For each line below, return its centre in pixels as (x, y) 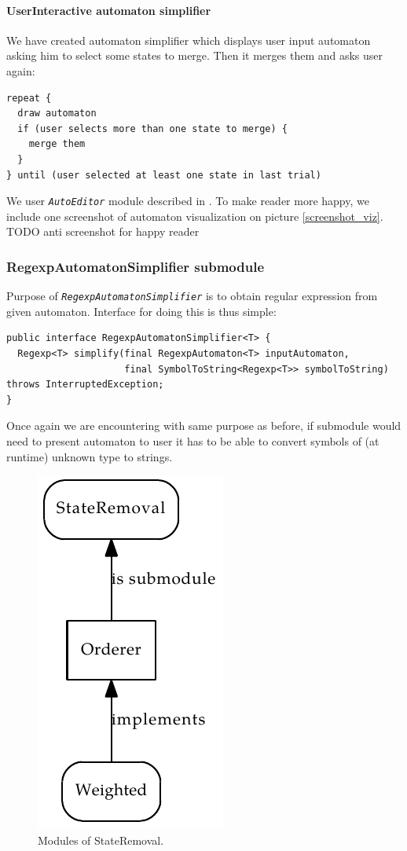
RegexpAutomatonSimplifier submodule (136, 266)
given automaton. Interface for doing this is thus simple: (141, 311)
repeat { (29, 98)
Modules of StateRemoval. (101, 840)
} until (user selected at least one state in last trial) (164, 175)
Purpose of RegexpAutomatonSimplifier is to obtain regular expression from (192, 296)
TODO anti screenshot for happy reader (103, 231)
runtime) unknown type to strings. (90, 456)
